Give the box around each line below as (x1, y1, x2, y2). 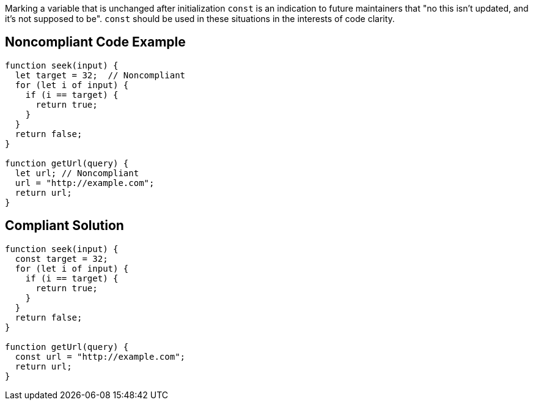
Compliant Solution (5, 218, 124, 234)
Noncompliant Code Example (5, 34, 186, 50)
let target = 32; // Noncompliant (15, 70, 186, 80)
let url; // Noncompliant (15, 168, 139, 178)
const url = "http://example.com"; (15, 351, 186, 362)
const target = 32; (15, 253, 108, 264)
